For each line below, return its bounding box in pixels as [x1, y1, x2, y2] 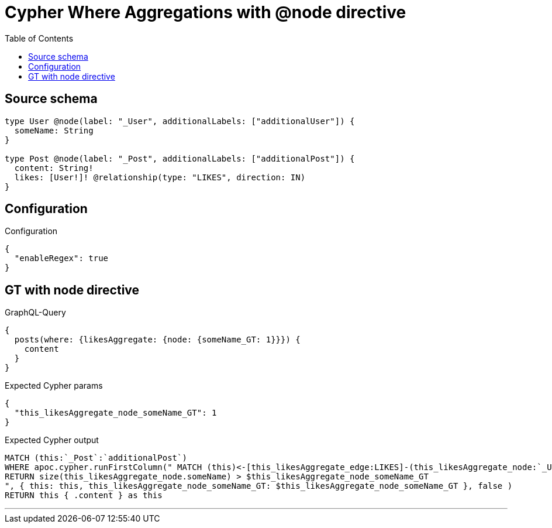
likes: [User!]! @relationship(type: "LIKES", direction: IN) [14, 172, 306, 182]
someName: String [14, 125, 94, 135]
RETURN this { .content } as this [5, 491, 163, 500]
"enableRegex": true [14, 253, 109, 263]
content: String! [14, 163, 94, 173]
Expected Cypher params [5, 380, 103, 391]
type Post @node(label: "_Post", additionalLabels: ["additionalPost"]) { [5, 153, 355, 163]
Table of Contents [5, 33, 74, 43]
